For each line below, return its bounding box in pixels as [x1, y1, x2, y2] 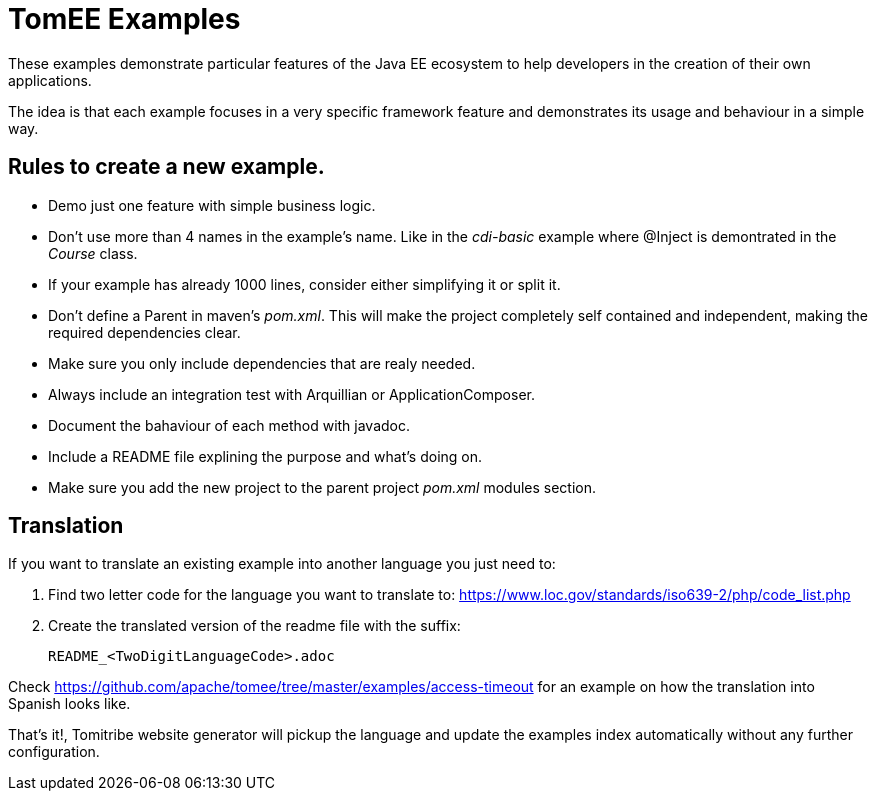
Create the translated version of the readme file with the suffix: [48, 617, 461, 635]
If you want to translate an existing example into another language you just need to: [8, 555, 556, 573]
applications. [8, 71, 92, 89]
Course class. [48, 244, 138, 262]
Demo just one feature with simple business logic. [48, 196, 376, 214]
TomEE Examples [8, 2, 241, 36]
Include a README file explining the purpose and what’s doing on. [48, 447, 483, 465]
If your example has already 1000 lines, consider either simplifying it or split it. [48, 275, 561, 293]
